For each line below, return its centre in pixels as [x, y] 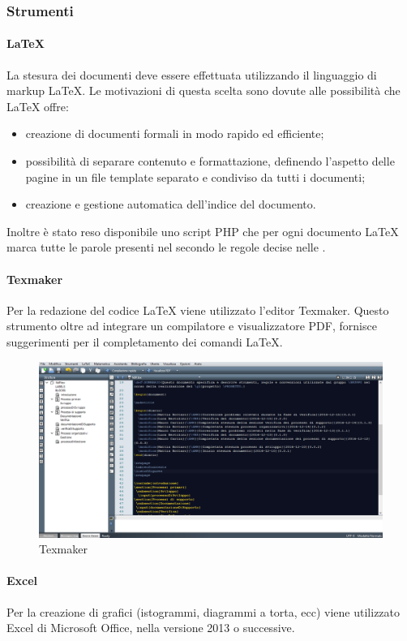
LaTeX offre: [38, 106]
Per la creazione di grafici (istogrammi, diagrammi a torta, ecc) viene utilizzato [203, 611]
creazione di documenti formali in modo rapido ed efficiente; [175, 133]
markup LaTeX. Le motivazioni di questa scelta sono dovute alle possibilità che [203, 90]
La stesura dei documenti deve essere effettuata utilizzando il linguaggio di [192, 74]
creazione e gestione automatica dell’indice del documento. [171, 204]
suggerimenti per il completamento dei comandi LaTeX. [145, 341]
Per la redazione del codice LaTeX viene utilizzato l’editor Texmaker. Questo [198, 310]
